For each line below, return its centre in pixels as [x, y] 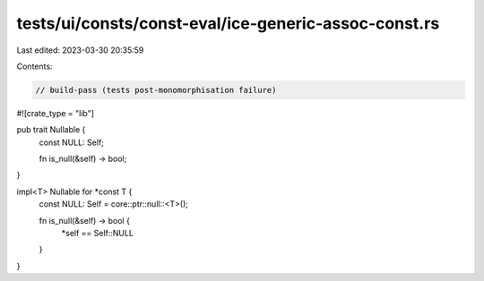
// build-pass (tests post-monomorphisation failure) [156, 90]
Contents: [35, 66]
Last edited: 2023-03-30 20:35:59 [80, 50]
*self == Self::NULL [98, 234]
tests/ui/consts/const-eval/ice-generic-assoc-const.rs [228, 23]
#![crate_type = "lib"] [55, 113]
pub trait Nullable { [51, 130]
